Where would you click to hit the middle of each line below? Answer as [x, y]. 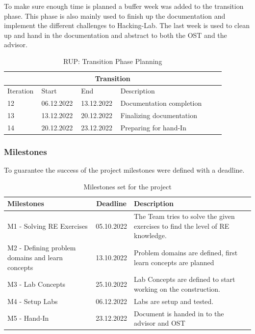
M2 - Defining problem [42, 248]
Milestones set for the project [127, 186]
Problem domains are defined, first [186, 253]
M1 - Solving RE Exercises [48, 226]
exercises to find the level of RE [182, 226]
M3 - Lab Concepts [37, 284]
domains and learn [35, 257]
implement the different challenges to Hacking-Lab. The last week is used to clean [127, 25]
